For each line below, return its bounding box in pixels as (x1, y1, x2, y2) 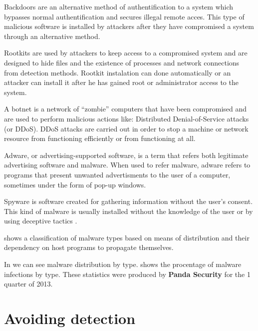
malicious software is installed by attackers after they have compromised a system (4, 21, 254, 31)
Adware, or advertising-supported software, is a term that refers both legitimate (4, 149, 249, 160)
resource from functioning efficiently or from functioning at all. (4, 133, 196, 143)
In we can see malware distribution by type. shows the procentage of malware (4, 259, 242, 269)
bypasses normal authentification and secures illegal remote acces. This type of (4, 11, 245, 21)
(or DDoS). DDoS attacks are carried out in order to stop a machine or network (4, 123, 249, 133)
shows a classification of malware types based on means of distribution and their (4, 232, 250, 242)
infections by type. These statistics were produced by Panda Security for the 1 (4, 268, 251, 279)
